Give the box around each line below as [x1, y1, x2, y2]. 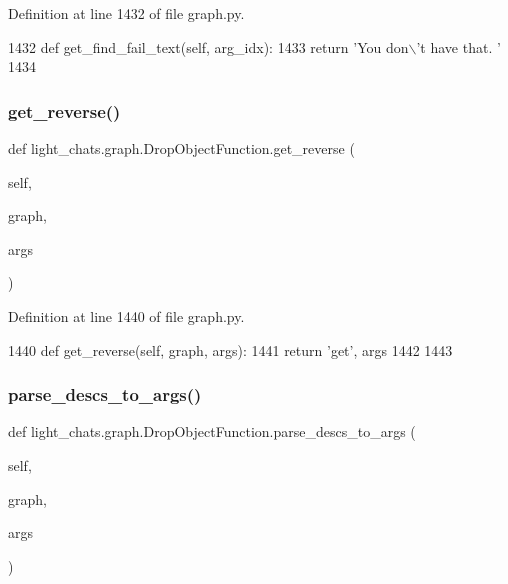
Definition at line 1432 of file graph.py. [8, 3, 245, 23]
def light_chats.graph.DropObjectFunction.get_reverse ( [8, 138, 355, 158]
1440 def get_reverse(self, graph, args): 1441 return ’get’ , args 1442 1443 [8, 339, 453, 360]
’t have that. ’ [416, 36, 501, 57]
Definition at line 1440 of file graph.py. [8, 305, 245, 326]
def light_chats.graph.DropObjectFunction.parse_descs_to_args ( [8, 421, 416, 442]
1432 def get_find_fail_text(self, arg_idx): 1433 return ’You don [8, 36, 409, 57]
